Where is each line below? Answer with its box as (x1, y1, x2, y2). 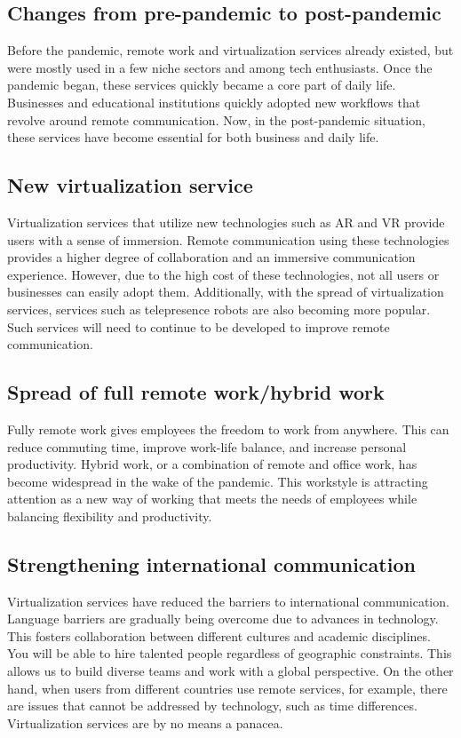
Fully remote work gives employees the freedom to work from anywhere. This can (7, 419, 449, 438)
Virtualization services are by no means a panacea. (7, 713, 283, 732)
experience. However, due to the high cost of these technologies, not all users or (7, 265, 440, 283)
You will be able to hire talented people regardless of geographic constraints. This (7, 644, 452, 663)
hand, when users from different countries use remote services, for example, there (7, 678, 448, 697)
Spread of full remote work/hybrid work (7, 378, 385, 406)
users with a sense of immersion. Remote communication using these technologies (7, 230, 449, 249)
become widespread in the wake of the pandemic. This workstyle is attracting (7, 472, 428, 490)
